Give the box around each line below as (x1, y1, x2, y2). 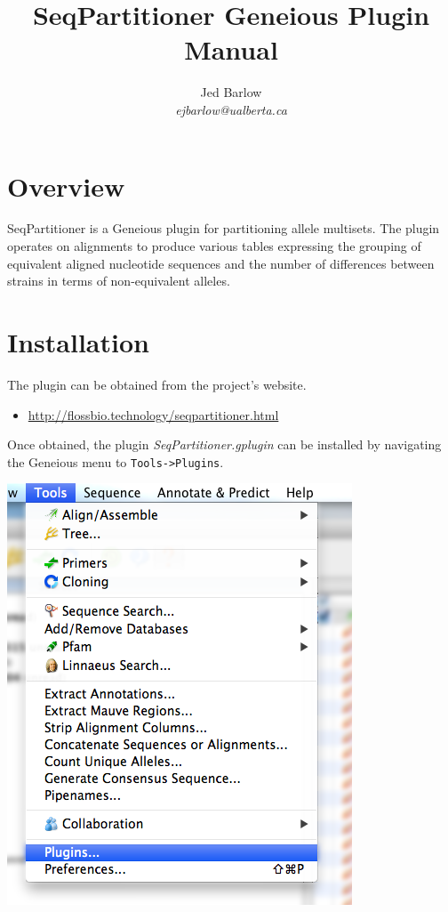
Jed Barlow (200, 83, 262, 101)
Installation (7, 324, 149, 359)
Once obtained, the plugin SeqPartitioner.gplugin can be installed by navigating (7, 435, 442, 454)
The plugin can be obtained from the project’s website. (7, 375, 307, 393)
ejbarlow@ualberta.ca (175, 100, 287, 118)
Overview (7, 167, 125, 204)
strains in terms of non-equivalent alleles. (7, 271, 230, 290)
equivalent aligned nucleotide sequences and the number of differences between (7, 254, 435, 272)
